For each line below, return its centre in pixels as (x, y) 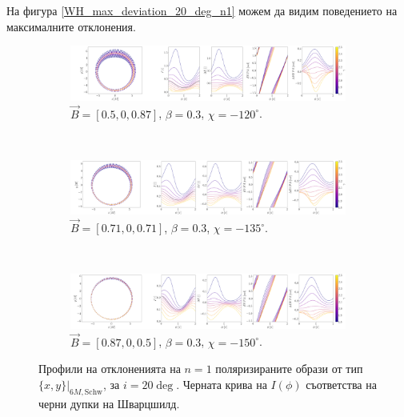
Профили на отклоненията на (110, 369)
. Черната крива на (222, 384)
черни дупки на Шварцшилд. (109, 403)
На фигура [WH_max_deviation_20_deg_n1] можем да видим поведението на (202, 10)
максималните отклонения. (71, 26)
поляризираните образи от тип (289, 369)
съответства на (341, 384)
